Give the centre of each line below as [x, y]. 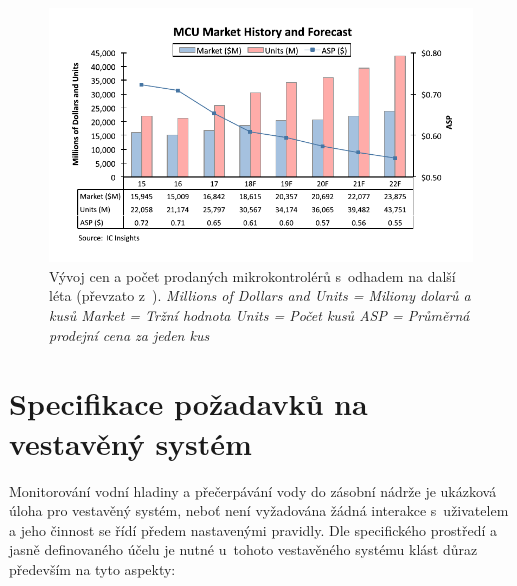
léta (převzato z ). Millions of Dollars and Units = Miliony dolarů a [260, 295]
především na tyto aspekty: [92, 568]
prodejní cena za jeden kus [129, 334]
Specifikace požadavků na [188, 403]
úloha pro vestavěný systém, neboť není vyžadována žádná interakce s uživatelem [259, 510]
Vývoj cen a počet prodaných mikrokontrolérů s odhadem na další [252, 275]
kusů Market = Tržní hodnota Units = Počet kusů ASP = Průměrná [259, 315]
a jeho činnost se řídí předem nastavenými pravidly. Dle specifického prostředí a [253, 529]
